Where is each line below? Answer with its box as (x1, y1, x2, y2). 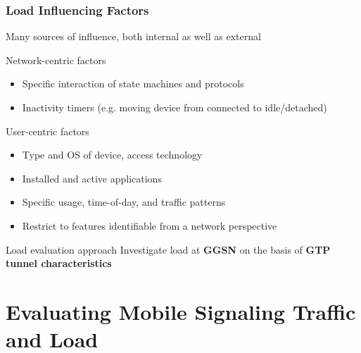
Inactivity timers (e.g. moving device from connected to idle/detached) (22, 100, 327, 114)
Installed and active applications (22, 171, 162, 185)
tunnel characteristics (6, 256, 112, 271)
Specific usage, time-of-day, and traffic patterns (22, 194, 226, 209)
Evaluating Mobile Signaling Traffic (6, 297, 356, 326)
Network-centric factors (6, 52, 106, 67)
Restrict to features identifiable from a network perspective (22, 218, 277, 233)
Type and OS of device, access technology (22, 147, 203, 162)
